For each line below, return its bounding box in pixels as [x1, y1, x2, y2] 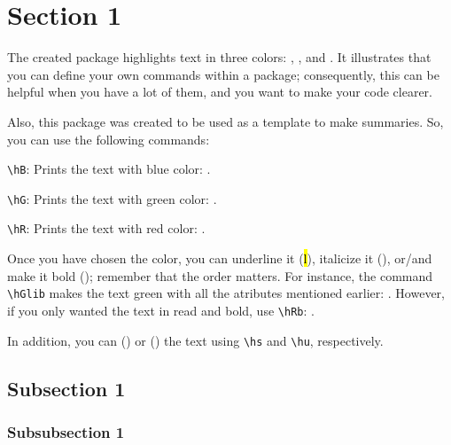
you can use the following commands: [7, 129, 210, 148]
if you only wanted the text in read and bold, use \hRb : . [7, 301, 315, 319]
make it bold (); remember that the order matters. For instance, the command [7, 266, 433, 285]
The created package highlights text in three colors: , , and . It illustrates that [7, 48, 432, 66]
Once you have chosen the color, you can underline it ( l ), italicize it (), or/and [7, 249, 432, 268]
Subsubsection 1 [7, 420, 125, 442]
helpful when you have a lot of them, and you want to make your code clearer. [7, 82, 432, 101]
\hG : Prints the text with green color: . [7, 189, 217, 207]
